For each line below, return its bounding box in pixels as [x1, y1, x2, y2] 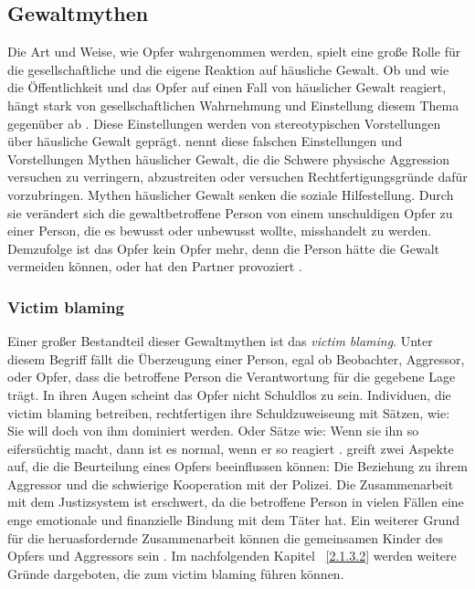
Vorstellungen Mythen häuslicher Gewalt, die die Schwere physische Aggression [7, 149, 450, 168]
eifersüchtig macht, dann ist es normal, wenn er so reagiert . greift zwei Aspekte [7, 438, 454, 458]
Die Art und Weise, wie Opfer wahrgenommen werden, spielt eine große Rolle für [7, 42, 461, 61]
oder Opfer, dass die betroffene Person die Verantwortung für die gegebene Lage [7, 367, 456, 386]
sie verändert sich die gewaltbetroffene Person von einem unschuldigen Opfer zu [7, 203, 453, 222]
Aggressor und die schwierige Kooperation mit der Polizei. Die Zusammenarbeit [7, 474, 454, 493]
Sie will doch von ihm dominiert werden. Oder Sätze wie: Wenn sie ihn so [7, 421, 419, 440]
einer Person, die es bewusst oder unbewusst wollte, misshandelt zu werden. [7, 221, 432, 240]
